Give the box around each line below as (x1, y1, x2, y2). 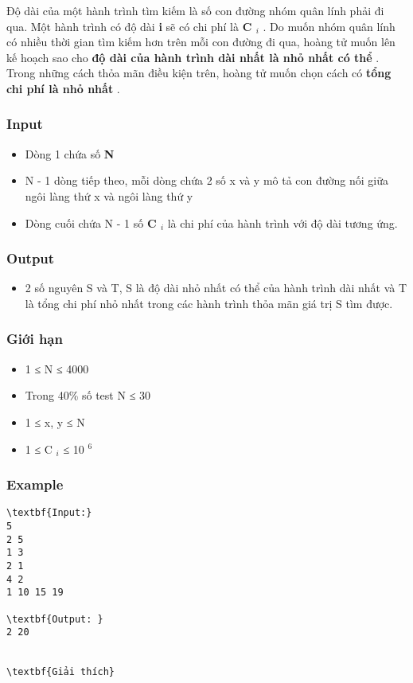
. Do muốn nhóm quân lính (263, 18, 395, 34)
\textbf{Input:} (6, 507, 92, 519)
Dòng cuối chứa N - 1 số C (25, 214, 157, 231)
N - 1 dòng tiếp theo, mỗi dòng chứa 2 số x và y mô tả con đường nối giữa (25, 172, 389, 189)
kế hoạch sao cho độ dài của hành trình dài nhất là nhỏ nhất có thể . (6, 49, 380, 65)
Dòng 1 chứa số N (25, 145, 115, 162)
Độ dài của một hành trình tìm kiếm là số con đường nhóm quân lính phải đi (6, 2, 384, 18)
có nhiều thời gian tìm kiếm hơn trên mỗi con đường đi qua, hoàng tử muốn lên (6, 33, 395, 50)
